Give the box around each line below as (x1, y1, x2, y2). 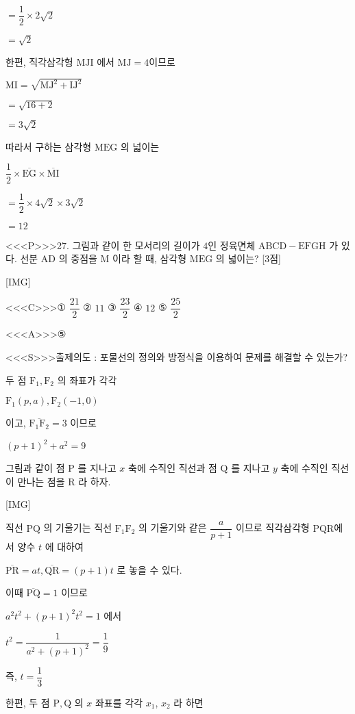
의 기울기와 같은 (138, 520, 207, 535)
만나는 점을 (17, 474, 65, 488)
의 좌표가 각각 (57, 372, 117, 387)
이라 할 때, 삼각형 (112, 251, 187, 266)
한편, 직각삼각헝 (5, 54, 73, 68)
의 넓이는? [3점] (215, 251, 281, 266)
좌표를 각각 (95, 695, 143, 709)
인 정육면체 (208, 238, 256, 252)
